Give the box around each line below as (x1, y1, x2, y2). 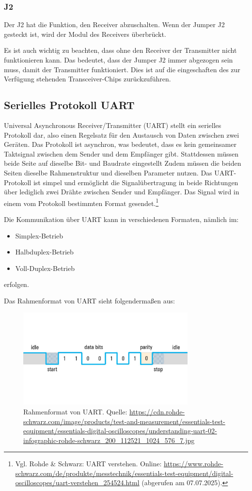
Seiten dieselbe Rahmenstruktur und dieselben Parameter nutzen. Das (4, 167, 212, 177)
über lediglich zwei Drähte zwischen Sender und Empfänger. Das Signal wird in (4, 187, 239, 197)
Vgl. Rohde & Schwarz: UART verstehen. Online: (15, 459, 162, 469)
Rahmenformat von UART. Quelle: (23, 406, 127, 416)
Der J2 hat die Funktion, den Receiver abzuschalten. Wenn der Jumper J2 (4, 19, 225, 30)
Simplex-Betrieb (15, 230, 63, 240)
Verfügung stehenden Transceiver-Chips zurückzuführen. (4, 74, 171, 84)
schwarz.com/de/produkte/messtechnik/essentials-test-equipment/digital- (15, 468, 234, 478)
